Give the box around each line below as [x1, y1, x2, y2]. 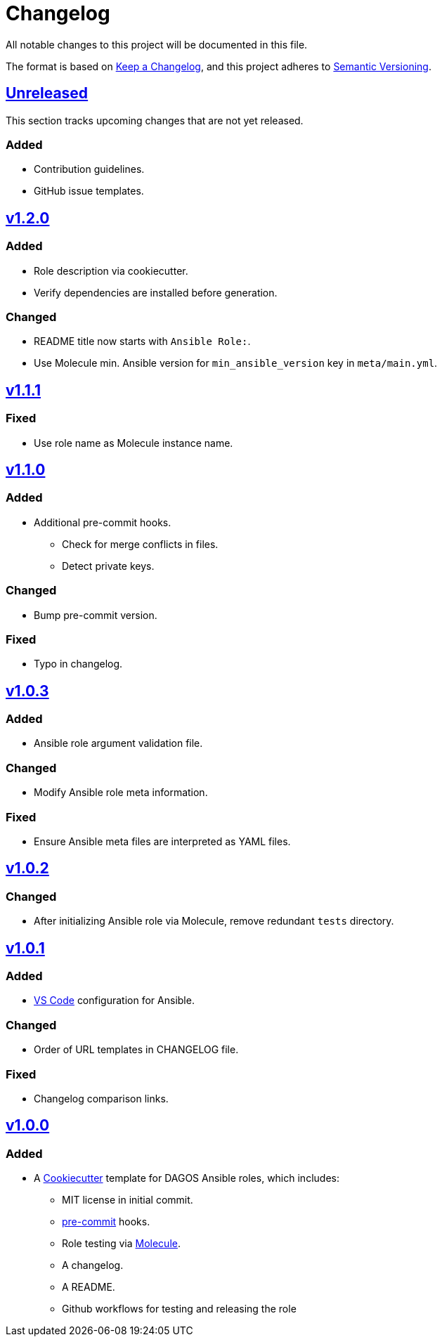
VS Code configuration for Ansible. [34, 994, 195, 1007]
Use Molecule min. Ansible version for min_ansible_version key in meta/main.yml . [34, 357, 438, 370]
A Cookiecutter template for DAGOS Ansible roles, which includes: [34, 1172, 339, 1185]
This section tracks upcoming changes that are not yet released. [6, 114, 304, 126]
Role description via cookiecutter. [34, 264, 188, 277]
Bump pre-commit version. [34, 608, 157, 621]
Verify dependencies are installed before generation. [34, 286, 278, 299]
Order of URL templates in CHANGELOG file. [34, 1043, 239, 1056]
